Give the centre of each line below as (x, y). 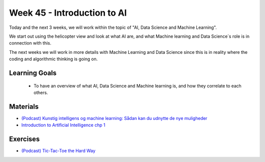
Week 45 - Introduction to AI (68, 13)
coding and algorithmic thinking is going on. (53, 59)
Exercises (25, 139)
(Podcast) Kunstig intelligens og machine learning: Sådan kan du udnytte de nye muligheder (114, 118)
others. (41, 93)
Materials (24, 106)
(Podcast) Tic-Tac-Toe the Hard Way (58, 151)
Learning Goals (33, 73)
